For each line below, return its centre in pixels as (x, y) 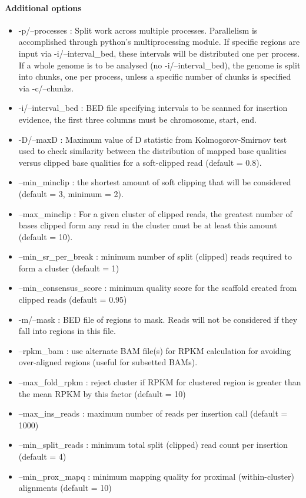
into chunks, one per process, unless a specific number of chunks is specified (155, 76)
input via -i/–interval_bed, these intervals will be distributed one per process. (159, 53)
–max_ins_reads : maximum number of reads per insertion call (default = (153, 413)
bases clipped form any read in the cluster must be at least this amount (148, 225)
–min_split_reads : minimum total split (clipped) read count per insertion (153, 445)
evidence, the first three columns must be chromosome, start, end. (137, 119)
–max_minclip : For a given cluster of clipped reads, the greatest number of (155, 213)
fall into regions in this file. (67, 331)
